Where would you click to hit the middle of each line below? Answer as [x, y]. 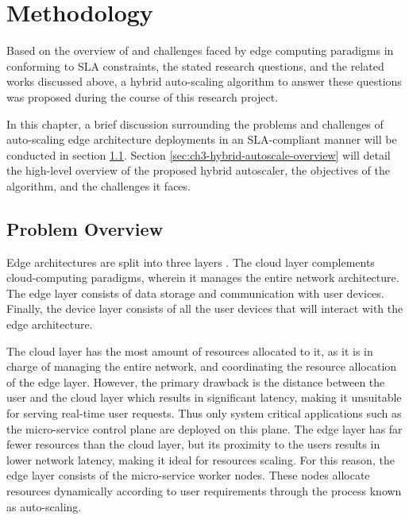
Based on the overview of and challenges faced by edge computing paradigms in [200, 50]
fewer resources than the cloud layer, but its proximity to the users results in [193, 444]
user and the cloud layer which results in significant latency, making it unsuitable [204, 397]
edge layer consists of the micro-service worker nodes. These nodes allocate [188, 475]
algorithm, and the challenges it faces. [98, 185]
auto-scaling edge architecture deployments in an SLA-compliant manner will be [202, 139]
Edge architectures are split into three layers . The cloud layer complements [191, 262]
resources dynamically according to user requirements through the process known [204, 490]
